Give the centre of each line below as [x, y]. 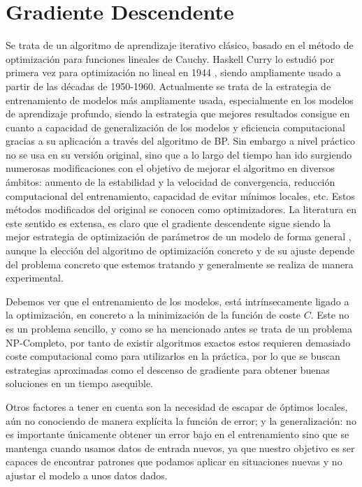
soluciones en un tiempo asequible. [80, 383]
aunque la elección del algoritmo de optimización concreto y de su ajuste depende [180, 250]
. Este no [330, 315]
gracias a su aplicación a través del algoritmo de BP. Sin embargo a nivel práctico [181, 141]
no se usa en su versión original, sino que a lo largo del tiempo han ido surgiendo [179, 154]
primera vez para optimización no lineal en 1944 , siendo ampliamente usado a [173, 72]
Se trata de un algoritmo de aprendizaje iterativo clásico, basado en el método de [180, 45]
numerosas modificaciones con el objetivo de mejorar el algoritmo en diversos [170, 168]
